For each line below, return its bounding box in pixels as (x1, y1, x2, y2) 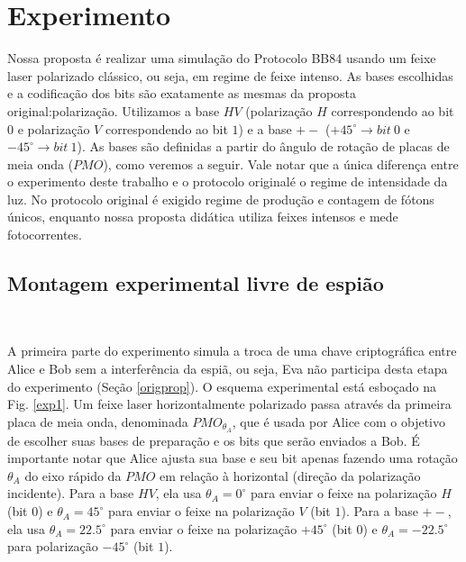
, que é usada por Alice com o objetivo (232, 412, 445, 431)
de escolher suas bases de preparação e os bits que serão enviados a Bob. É (7, 431, 420, 449)
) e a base (238, 119, 292, 138)
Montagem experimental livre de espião (7, 269, 384, 297)
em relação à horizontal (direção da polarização (159, 466, 421, 485)
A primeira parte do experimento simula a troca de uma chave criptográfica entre (7, 341, 457, 360)
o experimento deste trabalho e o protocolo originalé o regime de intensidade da (7, 172, 448, 191)
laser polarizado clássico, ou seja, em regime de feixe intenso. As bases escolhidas (7, 66, 453, 85)
